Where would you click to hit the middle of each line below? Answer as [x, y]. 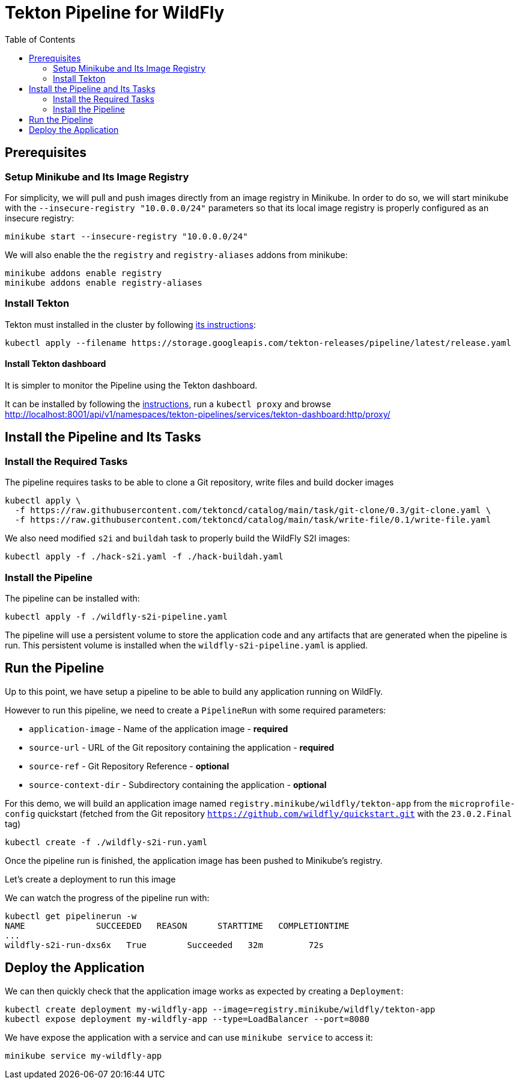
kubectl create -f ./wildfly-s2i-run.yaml [106, 842]
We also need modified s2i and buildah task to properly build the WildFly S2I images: [178, 538]
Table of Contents [40, 39]
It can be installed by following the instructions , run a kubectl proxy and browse [168, 404]
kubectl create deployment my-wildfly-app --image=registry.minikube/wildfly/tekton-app [220, 1009]
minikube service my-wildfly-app [83, 1055]
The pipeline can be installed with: [72, 598]
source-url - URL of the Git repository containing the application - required [182, 747]
